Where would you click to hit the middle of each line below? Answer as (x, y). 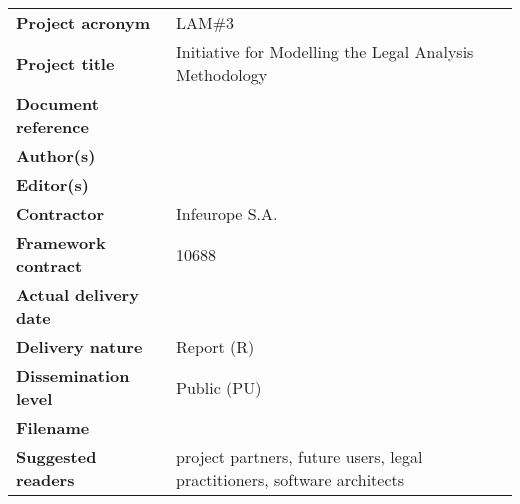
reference (52, 126)
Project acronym (83, 22)
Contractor (60, 213)
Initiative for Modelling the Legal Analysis (325, 51)
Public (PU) (219, 387)
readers (45, 479)
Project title (65, 63)
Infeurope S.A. (227, 213)
